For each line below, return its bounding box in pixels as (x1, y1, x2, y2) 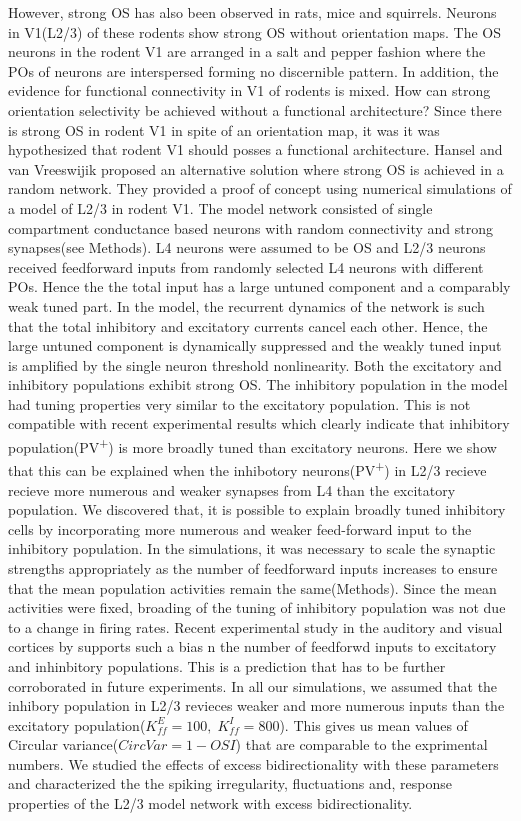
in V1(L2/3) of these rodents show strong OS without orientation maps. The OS (8, 21, 502, 42)
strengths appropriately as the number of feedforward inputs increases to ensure (8, 557, 498, 578)
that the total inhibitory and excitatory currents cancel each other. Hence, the (8, 315, 488, 336)
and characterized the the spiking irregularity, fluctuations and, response (8, 773, 452, 794)
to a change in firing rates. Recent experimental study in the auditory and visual (8, 616, 503, 637)
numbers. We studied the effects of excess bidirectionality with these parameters (8, 753, 499, 774)
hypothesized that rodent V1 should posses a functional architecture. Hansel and (8, 139, 503, 160)
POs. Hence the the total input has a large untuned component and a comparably (8, 276, 511, 297)
